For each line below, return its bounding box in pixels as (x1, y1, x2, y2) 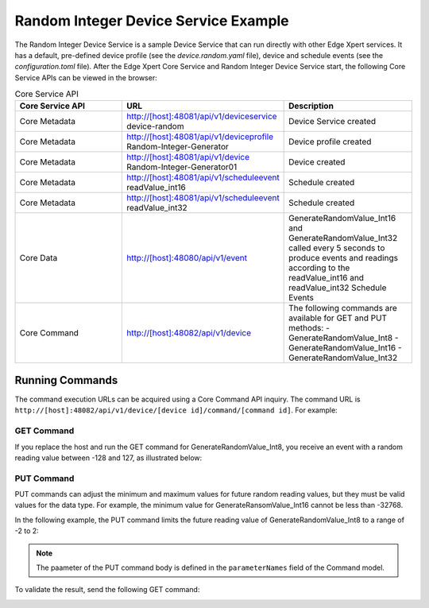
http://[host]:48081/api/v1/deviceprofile (126, 131, 274, 142)
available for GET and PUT (288, 312, 388, 323)
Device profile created (288, 136, 372, 147)
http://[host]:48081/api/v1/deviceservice (126, 111, 277, 122)
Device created (288, 157, 346, 168)
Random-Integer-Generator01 (126, 161, 238, 172)
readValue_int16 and (288, 273, 365, 284)
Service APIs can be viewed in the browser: (14, 72, 158, 83)
